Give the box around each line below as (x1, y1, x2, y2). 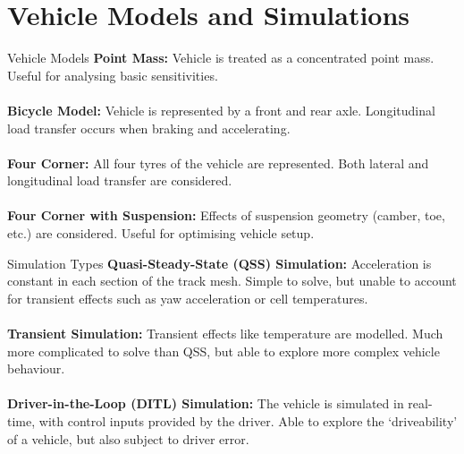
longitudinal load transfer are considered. (7, 171, 232, 190)
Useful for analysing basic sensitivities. (7, 65, 218, 84)
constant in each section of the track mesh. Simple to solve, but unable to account (7, 271, 457, 290)
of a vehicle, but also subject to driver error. (7, 429, 249, 448)
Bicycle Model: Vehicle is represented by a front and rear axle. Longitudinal (7, 100, 435, 119)
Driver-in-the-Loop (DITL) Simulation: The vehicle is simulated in (7, 394, 404, 413)
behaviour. (7, 359, 65, 378)
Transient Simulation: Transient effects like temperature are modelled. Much (7, 324, 443, 343)
